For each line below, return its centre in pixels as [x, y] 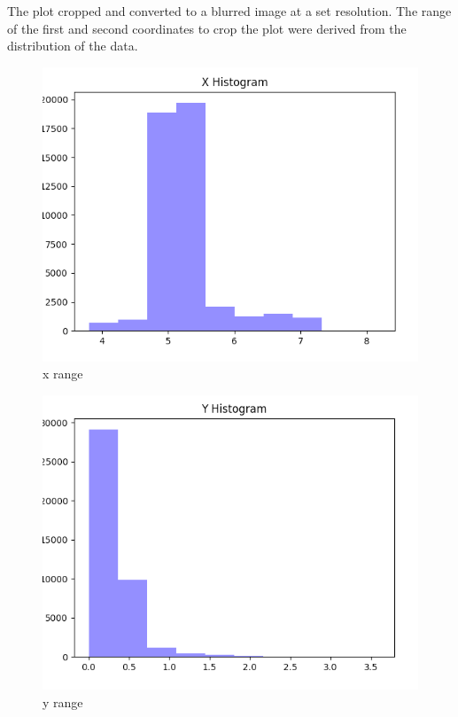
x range [63, 374]
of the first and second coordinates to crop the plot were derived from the [207, 28]
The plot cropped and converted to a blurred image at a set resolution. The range [229, 11]
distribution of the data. [73, 46]
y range [63, 701]
